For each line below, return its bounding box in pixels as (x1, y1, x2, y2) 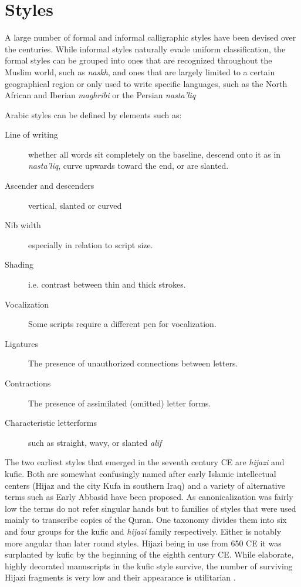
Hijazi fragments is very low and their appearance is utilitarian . (5, 571, 236, 583)
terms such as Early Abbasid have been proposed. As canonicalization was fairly (5, 491, 293, 503)
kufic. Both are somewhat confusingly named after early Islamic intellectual (5, 467, 276, 479)
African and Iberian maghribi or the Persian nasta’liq (5, 89, 196, 101)
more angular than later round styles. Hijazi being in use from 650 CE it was (5, 536, 282, 549)
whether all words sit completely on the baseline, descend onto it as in (28, 148, 281, 160)
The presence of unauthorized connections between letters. (28, 357, 238, 369)
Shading (5, 258, 34, 271)
